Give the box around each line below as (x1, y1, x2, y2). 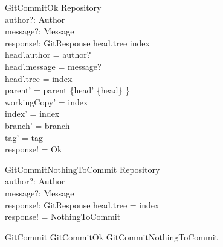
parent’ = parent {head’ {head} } (5, 84, 130, 96)
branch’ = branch (5, 119, 70, 131)
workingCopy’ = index (5, 95, 88, 108)
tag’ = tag (5, 131, 43, 143)
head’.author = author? (5, 48, 91, 61)
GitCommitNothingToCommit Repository (5, 163, 160, 175)
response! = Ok (5, 143, 62, 155)
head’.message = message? (5, 60, 102, 72)
